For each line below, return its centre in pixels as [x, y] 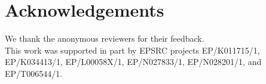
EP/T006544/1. [34, 73]
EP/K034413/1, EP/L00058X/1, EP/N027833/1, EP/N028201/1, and [133, 62]
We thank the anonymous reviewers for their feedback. [105, 38]
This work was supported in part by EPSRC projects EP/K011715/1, [132, 50]
